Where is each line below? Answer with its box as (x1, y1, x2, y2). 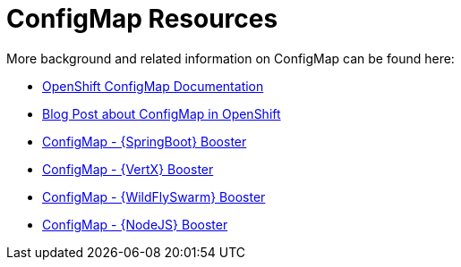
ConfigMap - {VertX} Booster (42, 161, 214, 177)
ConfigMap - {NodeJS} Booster (42, 216, 228, 232)
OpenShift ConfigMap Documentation (42, 78, 264, 94)
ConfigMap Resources (6, 4, 278, 34)
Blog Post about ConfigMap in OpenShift (42, 105, 281, 121)
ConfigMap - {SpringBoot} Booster (42, 133, 247, 149)
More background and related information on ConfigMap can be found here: (6, 50, 455, 66)
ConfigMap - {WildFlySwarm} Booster (42, 188, 266, 204)
